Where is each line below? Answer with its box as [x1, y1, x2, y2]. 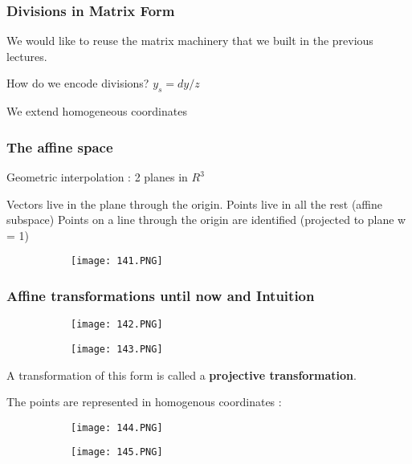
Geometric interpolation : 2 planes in [6, 169, 188, 185]
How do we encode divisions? [6, 75, 149, 92]
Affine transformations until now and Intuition [6, 285, 315, 305]
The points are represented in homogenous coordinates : [6, 393, 282, 410]
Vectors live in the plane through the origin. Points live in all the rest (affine [6, 195, 383, 212]
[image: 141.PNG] [71, 255, 163, 267]
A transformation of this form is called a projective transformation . [6, 366, 357, 383]
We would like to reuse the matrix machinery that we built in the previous [6, 32, 373, 49]
